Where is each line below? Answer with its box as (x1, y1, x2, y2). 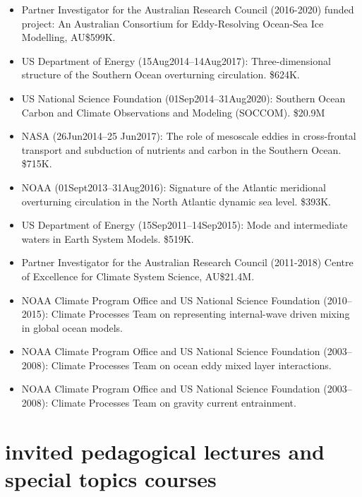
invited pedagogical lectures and (5, 436, 325, 465)
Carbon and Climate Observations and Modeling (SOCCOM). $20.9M (21, 104, 325, 119)
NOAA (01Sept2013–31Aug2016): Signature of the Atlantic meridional (21, 179, 326, 194)
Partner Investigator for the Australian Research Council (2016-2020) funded (21, 2, 354, 16)
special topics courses (5, 465, 217, 493)
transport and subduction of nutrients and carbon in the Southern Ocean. (21, 142, 342, 157)
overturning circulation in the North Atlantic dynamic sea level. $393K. (21, 193, 331, 208)
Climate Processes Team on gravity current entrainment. (51, 395, 296, 410)
